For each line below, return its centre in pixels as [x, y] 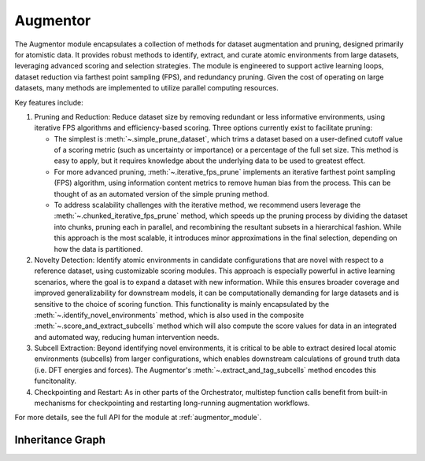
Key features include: [49, 102]
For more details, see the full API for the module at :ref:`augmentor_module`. [138, 418]
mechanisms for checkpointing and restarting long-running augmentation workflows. [172, 403]
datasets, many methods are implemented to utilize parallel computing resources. [147, 88]
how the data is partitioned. [98, 249]
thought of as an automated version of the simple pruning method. [161, 194]
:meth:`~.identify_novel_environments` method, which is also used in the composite [169, 315]
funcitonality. [55, 381]
